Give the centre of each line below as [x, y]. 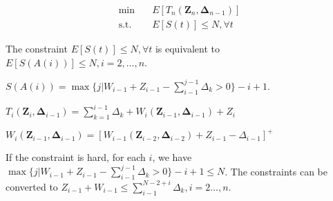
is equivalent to [187, 49]
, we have [172, 157]
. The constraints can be [276, 171]
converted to [32, 186]
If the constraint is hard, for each [76, 157]
